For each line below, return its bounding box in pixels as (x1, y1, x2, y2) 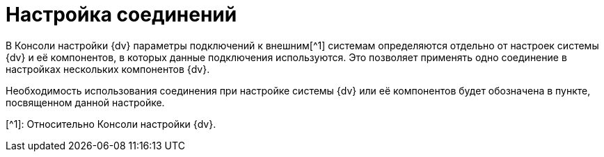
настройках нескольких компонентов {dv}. (6, 63, 210, 75)
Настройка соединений (6, 3, 237, 26)
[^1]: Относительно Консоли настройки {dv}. (6, 117, 216, 130)
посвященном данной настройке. (6, 96, 165, 108)
